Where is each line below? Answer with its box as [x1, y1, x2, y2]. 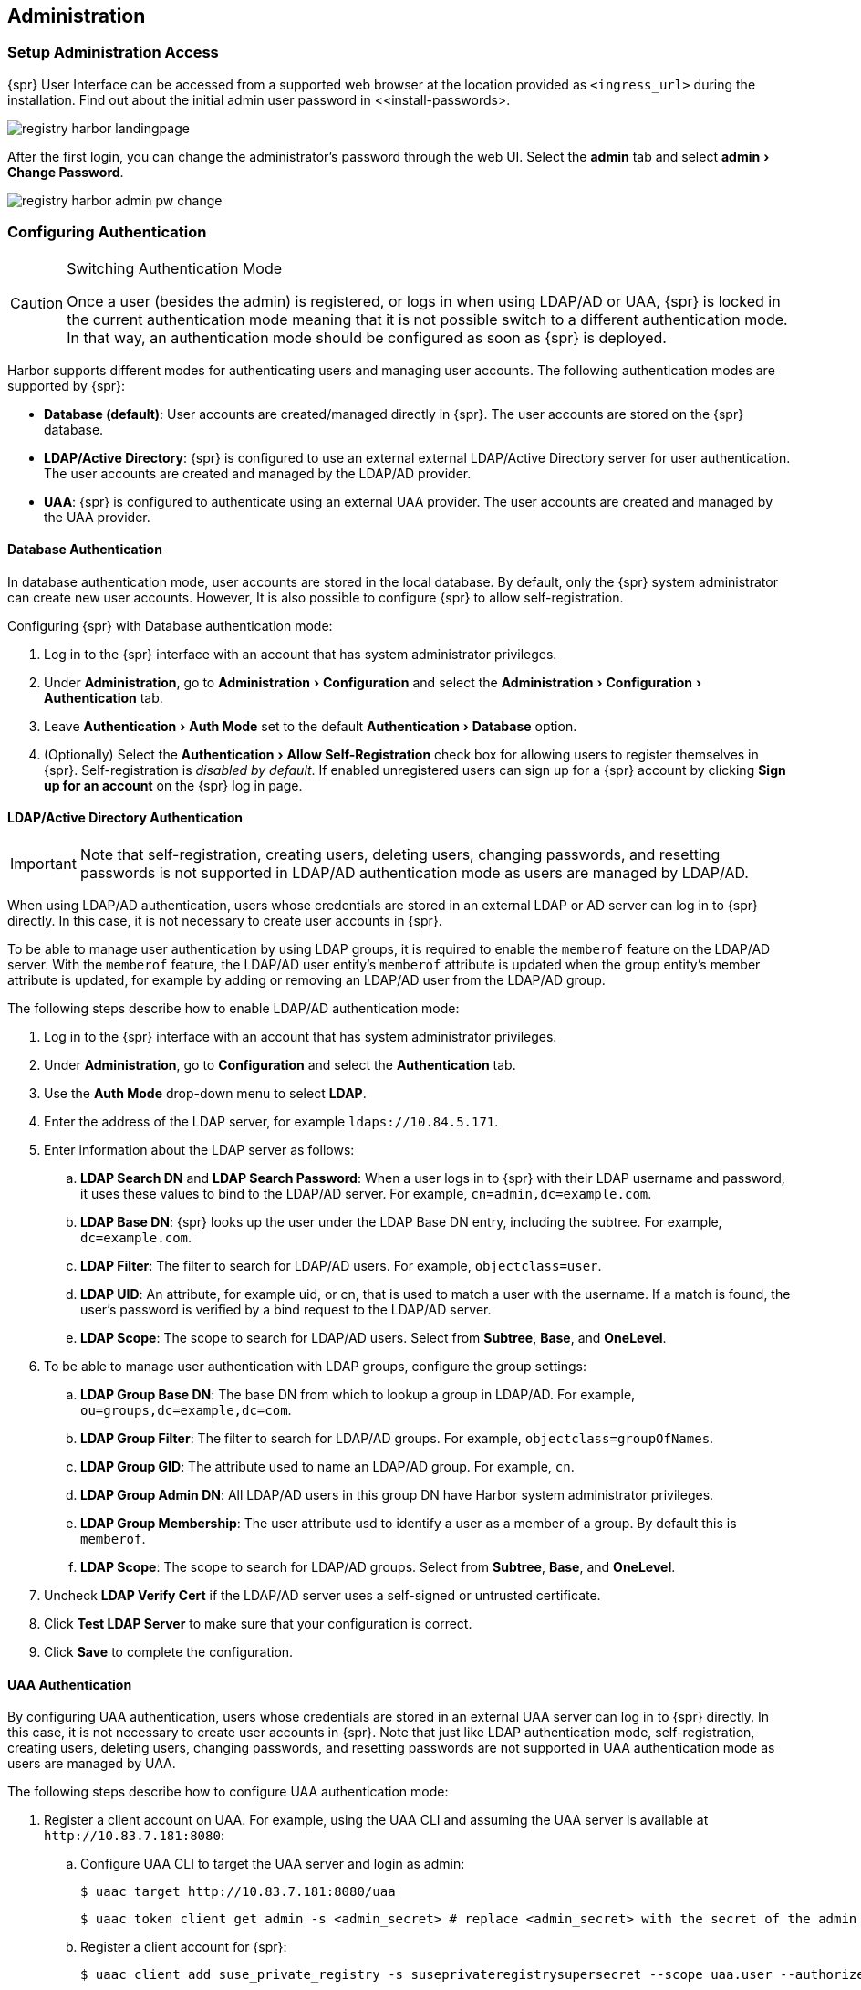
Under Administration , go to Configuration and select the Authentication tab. [44, 1056, 516, 1073]
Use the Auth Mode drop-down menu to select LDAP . [44, 1084, 367, 1101]
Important [10, 854, 77, 873]
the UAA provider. [44, 508, 150, 525]
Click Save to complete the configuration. [44, 1643, 294, 1660]
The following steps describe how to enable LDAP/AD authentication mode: [7, 1000, 460, 1016]
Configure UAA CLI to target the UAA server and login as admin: [80, 1856, 465, 1872]
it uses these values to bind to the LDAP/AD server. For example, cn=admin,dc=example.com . [80, 1185, 652, 1201]
